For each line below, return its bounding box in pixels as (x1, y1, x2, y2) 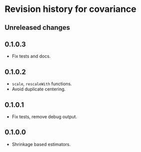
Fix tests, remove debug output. (11, 114, 77, 120)
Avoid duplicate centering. (11, 86, 66, 92)
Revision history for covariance (4, 3, 137, 15)
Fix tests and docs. (11, 53, 51, 59)
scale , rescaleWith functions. (11, 81, 72, 87)
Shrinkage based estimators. (11, 141, 71, 147)
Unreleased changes (4, 23, 70, 32)
